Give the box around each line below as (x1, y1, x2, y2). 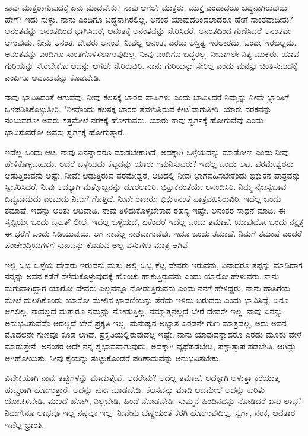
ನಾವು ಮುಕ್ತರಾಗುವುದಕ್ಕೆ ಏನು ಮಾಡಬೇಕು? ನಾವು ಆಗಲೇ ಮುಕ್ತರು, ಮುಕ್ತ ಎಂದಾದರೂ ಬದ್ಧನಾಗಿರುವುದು (5, 1, 287, 13)
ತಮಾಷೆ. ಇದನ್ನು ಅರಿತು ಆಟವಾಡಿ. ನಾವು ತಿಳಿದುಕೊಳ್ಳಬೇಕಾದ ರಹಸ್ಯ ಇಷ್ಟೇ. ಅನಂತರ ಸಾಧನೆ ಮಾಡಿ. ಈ (5, 203, 286, 216)
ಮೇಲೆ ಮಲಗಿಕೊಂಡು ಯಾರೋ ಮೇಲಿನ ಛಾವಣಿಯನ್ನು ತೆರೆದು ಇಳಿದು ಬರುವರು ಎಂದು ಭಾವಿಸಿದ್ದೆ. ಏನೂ (5, 293, 289, 305)
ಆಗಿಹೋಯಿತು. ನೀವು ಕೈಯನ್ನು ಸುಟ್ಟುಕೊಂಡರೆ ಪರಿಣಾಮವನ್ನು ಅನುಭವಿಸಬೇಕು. (5, 351, 221, 364)
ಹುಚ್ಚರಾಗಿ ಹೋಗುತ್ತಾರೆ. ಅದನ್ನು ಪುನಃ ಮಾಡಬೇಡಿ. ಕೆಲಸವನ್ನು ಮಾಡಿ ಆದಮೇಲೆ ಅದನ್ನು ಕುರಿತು (5, 383, 265, 395)
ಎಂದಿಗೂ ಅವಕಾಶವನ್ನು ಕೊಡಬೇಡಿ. (5, 71, 101, 83)
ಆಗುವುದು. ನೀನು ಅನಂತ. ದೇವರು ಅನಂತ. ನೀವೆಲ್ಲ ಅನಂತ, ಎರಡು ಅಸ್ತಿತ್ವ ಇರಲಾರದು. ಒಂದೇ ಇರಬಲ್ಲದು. (5, 36, 297, 48)
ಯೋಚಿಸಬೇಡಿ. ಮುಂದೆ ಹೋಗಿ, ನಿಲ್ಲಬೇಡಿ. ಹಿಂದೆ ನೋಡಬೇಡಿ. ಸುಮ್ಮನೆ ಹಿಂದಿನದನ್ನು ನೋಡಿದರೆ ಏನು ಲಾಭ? (5, 394, 302, 407)
